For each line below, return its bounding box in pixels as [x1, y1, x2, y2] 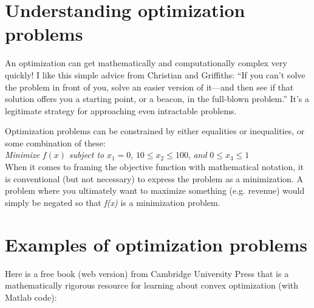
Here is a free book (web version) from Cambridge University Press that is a [5, 267, 289, 279]
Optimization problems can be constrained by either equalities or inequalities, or [5, 125, 305, 137]
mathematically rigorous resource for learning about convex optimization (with [5, 279, 299, 292]
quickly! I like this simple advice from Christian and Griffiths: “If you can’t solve [5, 68, 305, 81]
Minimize [5, 148, 39, 161]
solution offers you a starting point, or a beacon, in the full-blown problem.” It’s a [5, 92, 309, 105]
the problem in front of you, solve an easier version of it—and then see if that [5, 80, 294, 93]
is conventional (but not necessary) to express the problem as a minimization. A [5, 172, 303, 185]
